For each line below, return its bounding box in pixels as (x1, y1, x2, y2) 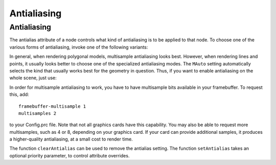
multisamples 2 (18, 110, 57, 116)
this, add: (9, 91, 29, 98)
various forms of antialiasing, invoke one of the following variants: (9, 44, 148, 50)
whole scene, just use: (9, 75, 57, 81)
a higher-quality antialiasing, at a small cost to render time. (9, 136, 133, 143)
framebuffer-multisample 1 (18, 103, 86, 109)
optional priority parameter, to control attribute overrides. (9, 152, 130, 158)
